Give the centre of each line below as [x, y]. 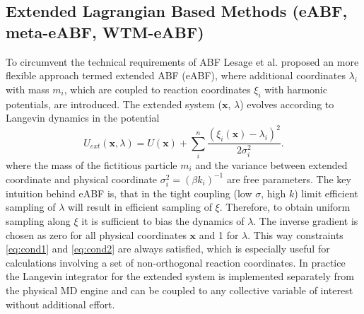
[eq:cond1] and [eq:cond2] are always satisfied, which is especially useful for [168, 249]
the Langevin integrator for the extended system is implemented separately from [180, 276]
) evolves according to [287, 104]
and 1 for [219, 234]
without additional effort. [60, 304]
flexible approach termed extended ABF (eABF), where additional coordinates [176, 75]
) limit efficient [326, 193]
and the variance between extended [271, 165]
